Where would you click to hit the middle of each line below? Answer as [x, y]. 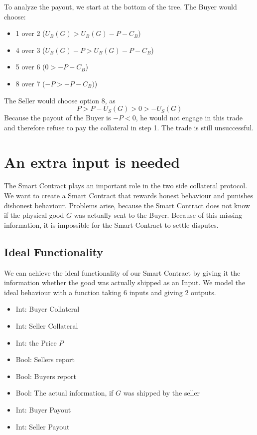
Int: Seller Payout [43, 426]
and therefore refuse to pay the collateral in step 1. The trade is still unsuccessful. [129, 127]
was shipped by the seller [162, 393]
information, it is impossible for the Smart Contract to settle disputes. [111, 224]
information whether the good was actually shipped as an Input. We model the [125, 282]
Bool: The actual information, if [64, 393]
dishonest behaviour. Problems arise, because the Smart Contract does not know [127, 205]
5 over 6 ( [30, 67]
